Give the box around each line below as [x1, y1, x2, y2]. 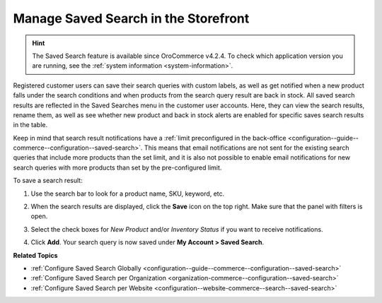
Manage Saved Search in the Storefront [13, 11, 250, 26]
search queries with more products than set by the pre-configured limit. [13, 163, 222, 172]
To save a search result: [13, 177, 83, 185]
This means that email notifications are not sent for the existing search [144, 143, 349, 152]
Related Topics [13, 251, 58, 259]
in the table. [13, 121, 48, 129]
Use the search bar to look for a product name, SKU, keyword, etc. [30, 189, 225, 198]
